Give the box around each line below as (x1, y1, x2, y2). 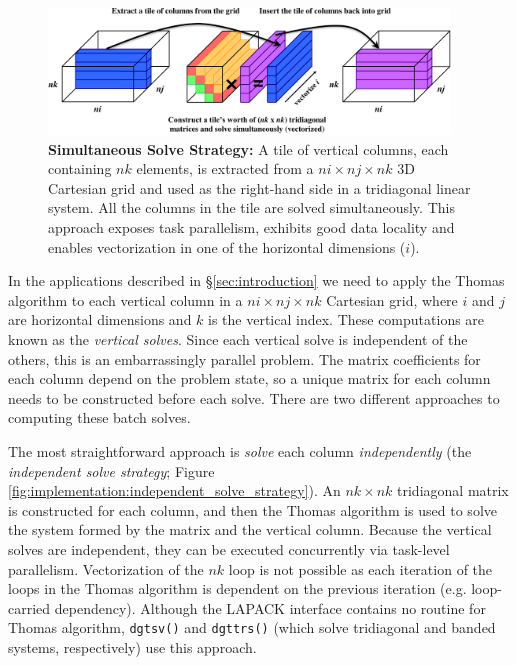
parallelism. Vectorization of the (8, 558, 204, 579)
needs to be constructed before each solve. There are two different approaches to (8, 387, 500, 408)
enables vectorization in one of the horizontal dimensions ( (48, 236, 406, 257)
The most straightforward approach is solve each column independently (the (8, 440, 472, 461)
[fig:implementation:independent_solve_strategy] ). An (8, 480, 341, 501)
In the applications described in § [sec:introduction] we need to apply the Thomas (8, 270, 505, 291)
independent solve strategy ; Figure (8, 460, 215, 481)
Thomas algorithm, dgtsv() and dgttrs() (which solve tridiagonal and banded (8, 617, 496, 638)
